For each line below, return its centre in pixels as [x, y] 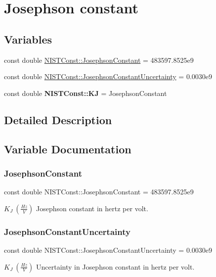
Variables [28, 39]
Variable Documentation [68, 149]
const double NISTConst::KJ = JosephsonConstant [86, 93]
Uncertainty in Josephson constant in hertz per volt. [115, 266]
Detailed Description [58, 119]
